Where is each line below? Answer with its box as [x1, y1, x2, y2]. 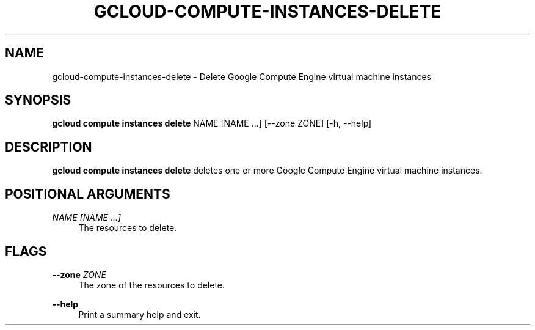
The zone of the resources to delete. [78, 279, 225, 290]
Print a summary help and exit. [78, 309, 201, 320]
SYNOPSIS [5, 92, 71, 108]
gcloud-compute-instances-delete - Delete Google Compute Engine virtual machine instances [52, 71, 431, 82]
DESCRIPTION [5, 139, 92, 155]
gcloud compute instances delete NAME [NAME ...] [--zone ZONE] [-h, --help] [52, 118, 372, 129]
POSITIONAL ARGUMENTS [5, 186, 170, 202]
